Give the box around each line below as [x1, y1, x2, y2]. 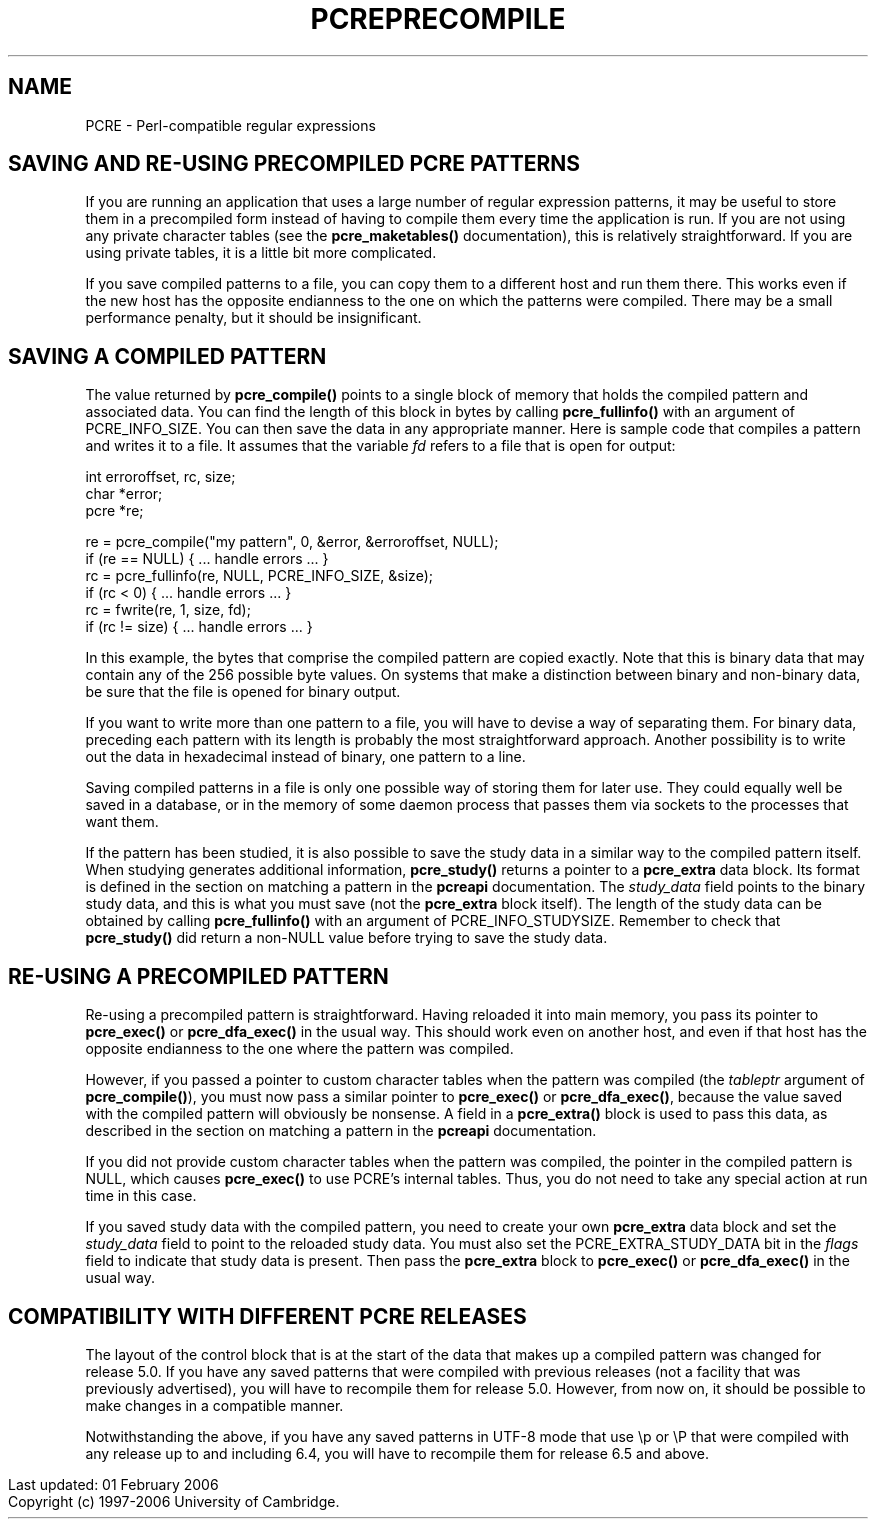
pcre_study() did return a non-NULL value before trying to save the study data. [85, 929, 608, 947]
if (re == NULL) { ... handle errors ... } [85, 550, 329, 568]
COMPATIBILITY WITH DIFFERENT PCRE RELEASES [8, 1303, 527, 1329]
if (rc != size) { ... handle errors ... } [85, 618, 313, 636]
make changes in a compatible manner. [85, 1396, 344, 1414]
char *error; [85, 485, 163, 503]
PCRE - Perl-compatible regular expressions [85, 116, 376, 134]
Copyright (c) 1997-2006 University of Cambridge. [8, 1492, 340, 1510]
